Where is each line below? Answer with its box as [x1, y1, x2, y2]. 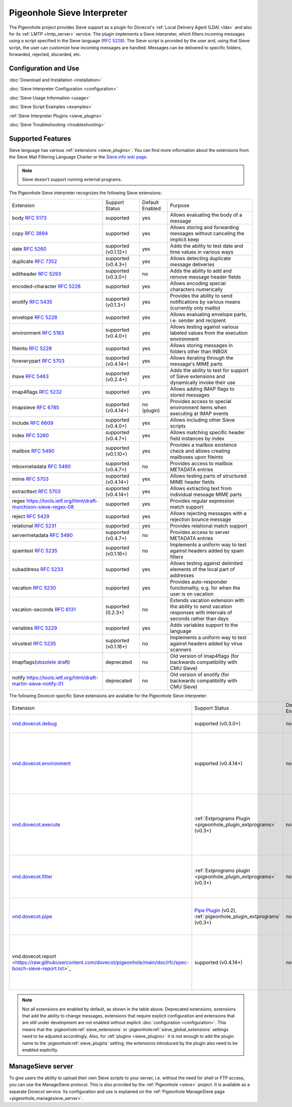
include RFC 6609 [12, 419, 54, 426]
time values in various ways [170, 248, 234, 255]
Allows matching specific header [170, 429, 245, 436]
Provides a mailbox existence [170, 441, 237, 448]
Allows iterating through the [170, 354, 234, 361]
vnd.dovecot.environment [12, 760, 71, 767]
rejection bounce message [170, 516, 231, 523]
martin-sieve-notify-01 [12, 680, 64, 687]
